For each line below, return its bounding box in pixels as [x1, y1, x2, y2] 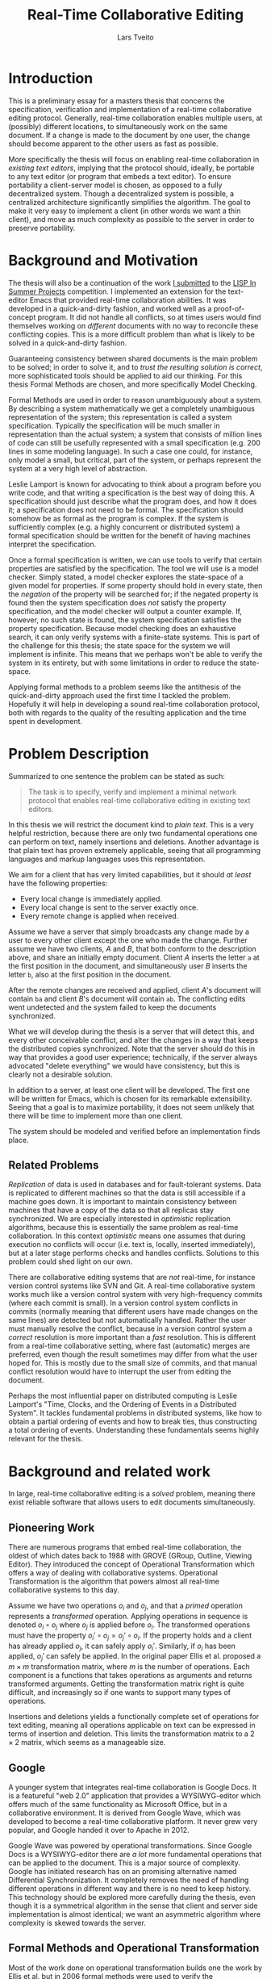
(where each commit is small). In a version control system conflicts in [8, 1298, 239, 1308]
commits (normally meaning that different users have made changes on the [8, 1307, 258, 1316]
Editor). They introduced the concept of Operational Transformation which [8, 1559, 256, 1569]
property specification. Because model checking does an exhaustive [8, 623, 236, 633]
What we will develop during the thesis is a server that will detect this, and [8, 1027, 255, 1036]
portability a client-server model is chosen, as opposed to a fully [8, 180, 223, 190]
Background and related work [8, 1462, 211, 1480]
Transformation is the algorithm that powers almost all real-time [8, 1576, 219, 1587]
